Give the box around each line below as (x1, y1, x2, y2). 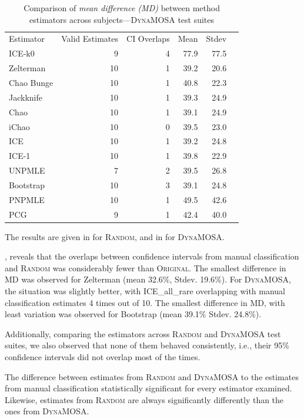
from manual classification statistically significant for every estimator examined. (5, 382, 292, 394)
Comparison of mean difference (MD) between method (24, 2, 220, 14)
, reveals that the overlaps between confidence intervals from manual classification (5, 250, 299, 262)
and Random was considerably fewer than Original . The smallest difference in (5, 261, 286, 274)
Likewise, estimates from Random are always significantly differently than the (5, 393, 284, 405)
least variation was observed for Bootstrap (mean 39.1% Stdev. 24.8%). (5, 308, 262, 320)
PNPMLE (9, 193, 45, 205)
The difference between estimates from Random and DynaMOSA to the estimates (5, 370, 299, 383)
